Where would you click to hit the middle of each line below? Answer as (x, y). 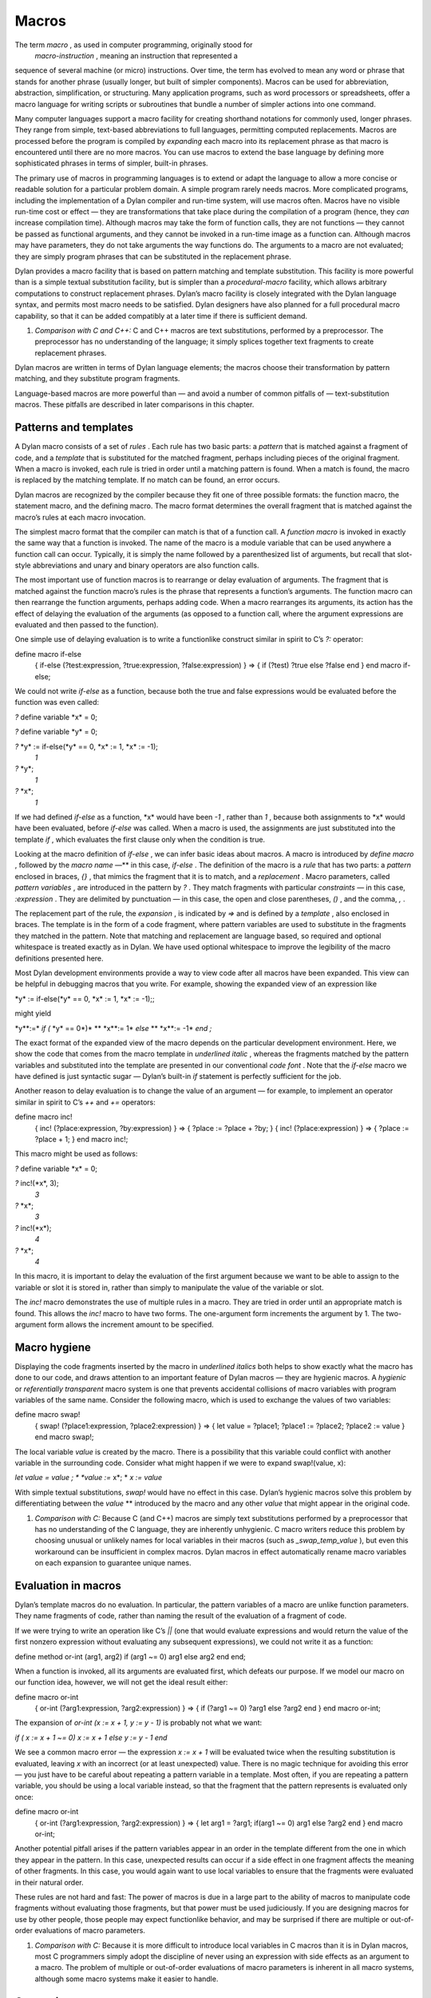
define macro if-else (48, 654)
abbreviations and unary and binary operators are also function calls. (146, 565)
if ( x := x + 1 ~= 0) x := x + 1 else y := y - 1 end (91, 1737)
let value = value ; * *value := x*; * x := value (89, 1478)
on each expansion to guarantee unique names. (113, 1563)
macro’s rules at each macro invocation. (80, 517)
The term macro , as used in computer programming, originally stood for (134, 45)
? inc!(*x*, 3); (37, 1184)
